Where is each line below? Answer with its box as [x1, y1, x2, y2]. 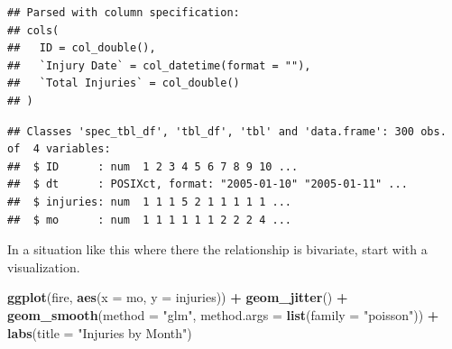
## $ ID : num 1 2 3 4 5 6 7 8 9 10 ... [7, 160, 299, 173]
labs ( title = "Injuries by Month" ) [7, 323, 192, 342]
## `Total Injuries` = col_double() [7, 77, 240, 90]
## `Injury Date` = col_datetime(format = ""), [7, 59, 311, 72]
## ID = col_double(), [7, 41, 156, 55]
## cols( [7, 23, 60, 37]
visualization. [7, 257, 80, 276]
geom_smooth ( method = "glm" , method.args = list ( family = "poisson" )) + [7, 305, 439, 324]
